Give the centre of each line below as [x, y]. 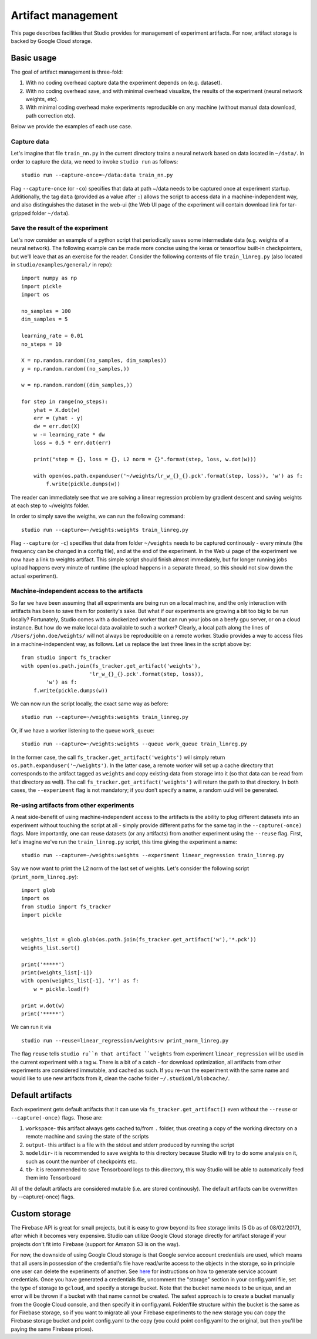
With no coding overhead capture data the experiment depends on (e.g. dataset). [124, 83]
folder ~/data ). [51, 213]
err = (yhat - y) [58, 418]
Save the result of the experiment [60, 228]
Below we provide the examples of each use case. [72, 126]
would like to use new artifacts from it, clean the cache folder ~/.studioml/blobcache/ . [120, 1078]
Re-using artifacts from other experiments [72, 805]
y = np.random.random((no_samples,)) [76, 369]
